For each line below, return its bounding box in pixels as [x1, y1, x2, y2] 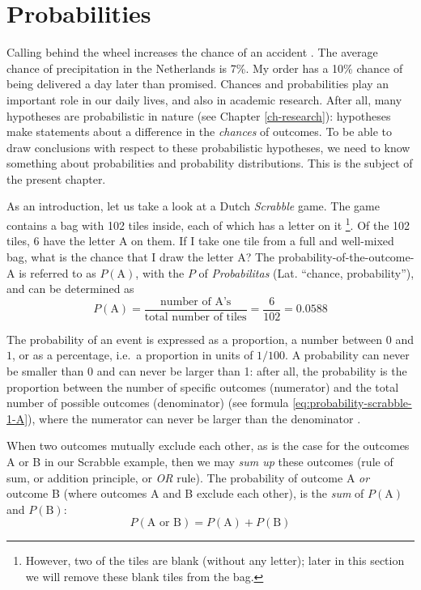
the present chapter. [6, 170, 106, 187]
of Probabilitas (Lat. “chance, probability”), [198, 264, 415, 281]
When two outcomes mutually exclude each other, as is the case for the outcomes [6, 437, 410, 454]
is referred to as [19, 264, 96, 281]
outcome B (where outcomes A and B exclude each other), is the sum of [6, 485, 364, 502]
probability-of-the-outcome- [278, 248, 415, 265]
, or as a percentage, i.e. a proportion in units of [12, 346, 253, 363]
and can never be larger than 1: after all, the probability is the [96, 362, 407, 379]
